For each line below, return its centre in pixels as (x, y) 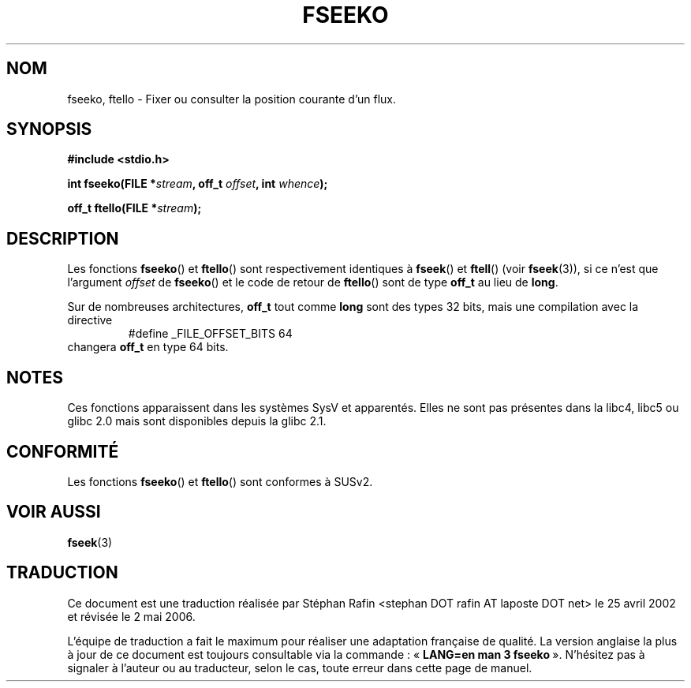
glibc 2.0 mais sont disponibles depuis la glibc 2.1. (197, 421)
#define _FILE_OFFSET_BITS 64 (210, 334)
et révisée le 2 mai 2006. (131, 616)
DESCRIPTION (63, 238)
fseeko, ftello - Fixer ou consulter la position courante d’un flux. (232, 99)
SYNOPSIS (49, 129)
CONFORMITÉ (63, 451)
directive (90, 320)
